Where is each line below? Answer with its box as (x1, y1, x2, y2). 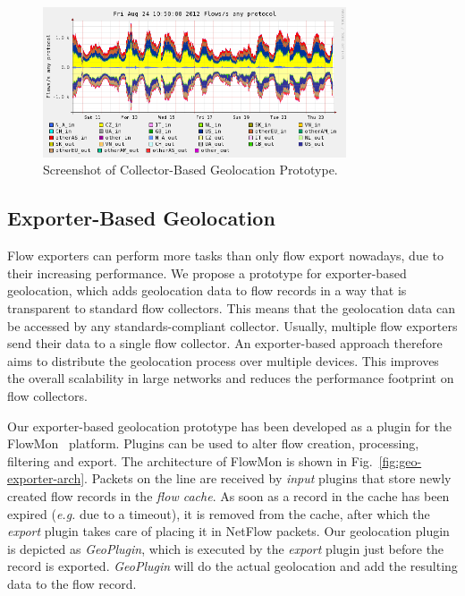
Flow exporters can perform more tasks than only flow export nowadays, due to (7, 246, 444, 265)
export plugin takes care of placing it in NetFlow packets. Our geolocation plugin (7, 522, 450, 541)
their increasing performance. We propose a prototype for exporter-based (7, 263, 407, 282)
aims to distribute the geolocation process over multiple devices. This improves (7, 351, 439, 370)
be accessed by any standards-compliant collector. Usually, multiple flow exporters (7, 316, 458, 335)
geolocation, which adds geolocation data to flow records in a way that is (7, 281, 407, 300)
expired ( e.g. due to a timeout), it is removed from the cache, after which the (7, 504, 430, 523)
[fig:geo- (378, 451, 422, 470)
